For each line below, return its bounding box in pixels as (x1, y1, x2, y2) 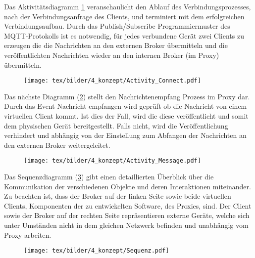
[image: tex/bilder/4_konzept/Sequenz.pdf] (24, 247, 169, 255)
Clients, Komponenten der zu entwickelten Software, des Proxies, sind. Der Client (4, 200, 252, 211)
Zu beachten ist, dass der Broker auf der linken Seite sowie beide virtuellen (4, 191, 231, 201)
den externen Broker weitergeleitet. (4, 139, 110, 150)
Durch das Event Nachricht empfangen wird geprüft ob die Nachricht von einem (4, 101, 247, 111)
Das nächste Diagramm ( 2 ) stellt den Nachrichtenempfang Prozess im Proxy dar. (4, 91, 250, 101)
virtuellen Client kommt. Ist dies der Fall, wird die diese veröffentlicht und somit (4, 111, 249, 121)
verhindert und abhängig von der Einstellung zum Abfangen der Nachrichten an (4, 130, 247, 140)
